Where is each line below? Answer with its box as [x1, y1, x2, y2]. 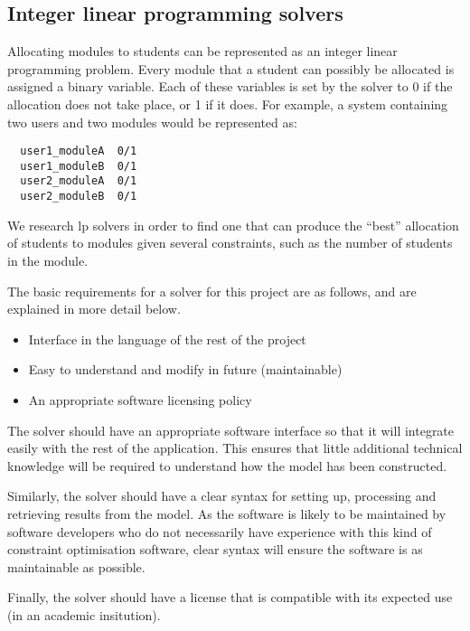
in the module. [7, 250, 89, 269]
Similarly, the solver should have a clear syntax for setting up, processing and [7, 486, 437, 505]
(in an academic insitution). [7, 605, 161, 624]
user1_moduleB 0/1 [20, 159, 137, 173]
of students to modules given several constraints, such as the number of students [7, 233, 453, 252]
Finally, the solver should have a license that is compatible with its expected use [7, 588, 453, 607]
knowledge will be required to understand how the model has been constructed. [7, 456, 447, 475]
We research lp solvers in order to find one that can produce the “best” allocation [7, 215, 459, 234]
